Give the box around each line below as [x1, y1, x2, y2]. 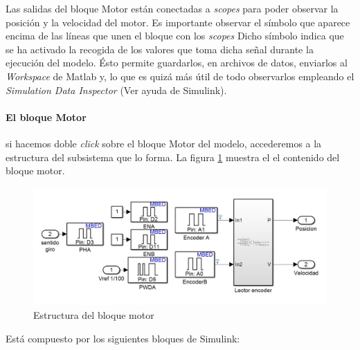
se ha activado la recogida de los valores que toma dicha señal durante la [6, 42, 314, 56]
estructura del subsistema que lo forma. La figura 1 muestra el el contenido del [6, 149, 340, 164]
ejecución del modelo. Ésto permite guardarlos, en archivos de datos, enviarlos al [6, 55, 348, 70]
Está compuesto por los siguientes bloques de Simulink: [6, 331, 240, 345]
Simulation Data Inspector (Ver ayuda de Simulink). [6, 82, 227, 97]
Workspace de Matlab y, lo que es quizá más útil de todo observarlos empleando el [6, 68, 354, 83]
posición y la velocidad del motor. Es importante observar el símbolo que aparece [6, 15, 350, 29]
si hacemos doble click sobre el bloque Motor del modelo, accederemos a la [6, 136, 322, 150]
